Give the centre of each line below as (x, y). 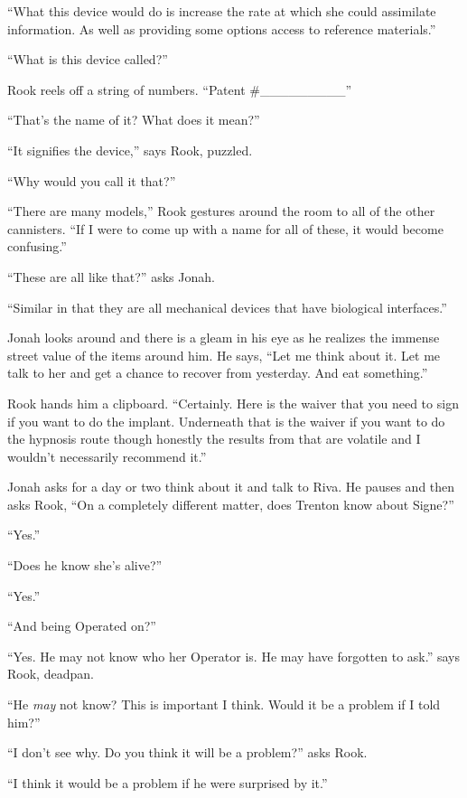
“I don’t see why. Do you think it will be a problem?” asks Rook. (187, 752)
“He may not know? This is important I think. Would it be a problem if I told (224, 704)
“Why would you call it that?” (92, 180)
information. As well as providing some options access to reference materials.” (222, 28)
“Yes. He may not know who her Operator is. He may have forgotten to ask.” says (233, 656)
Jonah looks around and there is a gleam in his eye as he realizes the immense (224, 338)
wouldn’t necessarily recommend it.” (107, 456)
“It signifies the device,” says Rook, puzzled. (130, 150)
